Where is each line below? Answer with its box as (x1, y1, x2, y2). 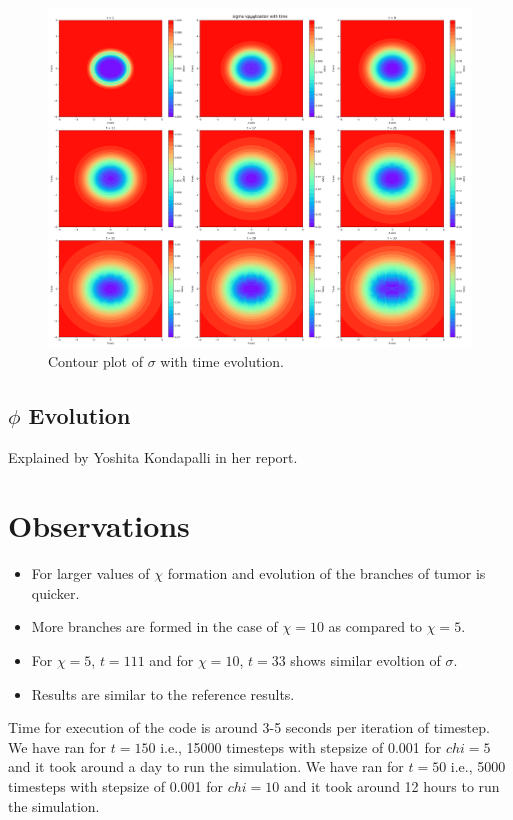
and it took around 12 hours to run (283, 775, 500, 796)
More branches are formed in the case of (31, 616, 278, 637)
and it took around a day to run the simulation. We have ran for (8, 756, 404, 777)
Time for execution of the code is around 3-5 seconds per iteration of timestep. (8, 717, 490, 738)
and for (149, 650, 194, 670)
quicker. (31, 582, 80, 603)
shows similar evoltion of (290, 650, 441, 670)
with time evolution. (160, 350, 284, 371)
